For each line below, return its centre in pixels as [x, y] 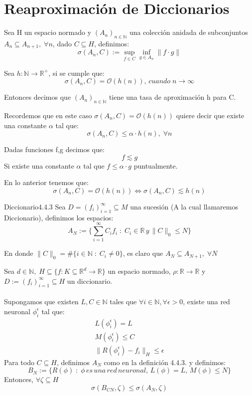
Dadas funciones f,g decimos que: [54, 149]
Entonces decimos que [38, 97]
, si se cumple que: [76, 73]
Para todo [19, 362]
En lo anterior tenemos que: [46, 182]
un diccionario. [90, 281]
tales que [123, 301]
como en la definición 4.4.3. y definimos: [165, 362]
